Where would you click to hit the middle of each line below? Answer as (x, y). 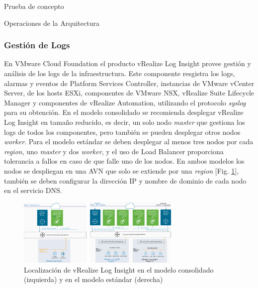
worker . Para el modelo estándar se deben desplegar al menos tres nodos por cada (129, 142)
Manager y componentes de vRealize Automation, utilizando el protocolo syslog (125, 102)
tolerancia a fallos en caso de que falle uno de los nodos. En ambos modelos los (124, 161)
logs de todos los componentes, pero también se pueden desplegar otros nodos (122, 132)
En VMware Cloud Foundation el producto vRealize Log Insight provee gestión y (128, 63)
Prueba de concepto (34, 6)
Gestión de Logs (37, 45)
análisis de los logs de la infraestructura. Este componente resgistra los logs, (120, 73)
